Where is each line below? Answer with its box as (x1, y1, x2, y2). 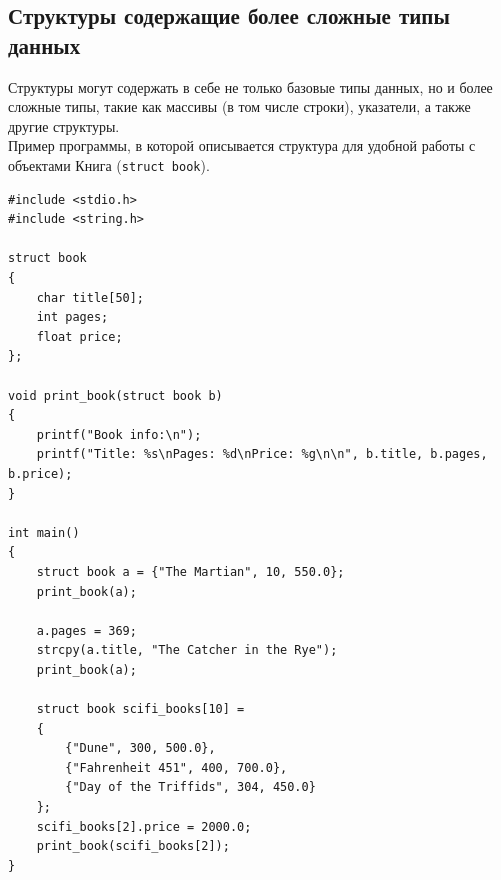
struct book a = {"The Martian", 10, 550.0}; (36, 564, 345, 579)
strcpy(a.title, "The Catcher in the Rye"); (36, 643, 338, 658)
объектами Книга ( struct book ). (8, 154, 210, 175)
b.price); (8, 466, 73, 481)
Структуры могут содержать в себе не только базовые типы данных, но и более (8, 76, 493, 97)
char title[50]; (36, 290, 145, 305)
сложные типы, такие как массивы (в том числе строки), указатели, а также (8, 96, 471, 117)
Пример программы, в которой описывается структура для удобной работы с (8, 135, 476, 156)
